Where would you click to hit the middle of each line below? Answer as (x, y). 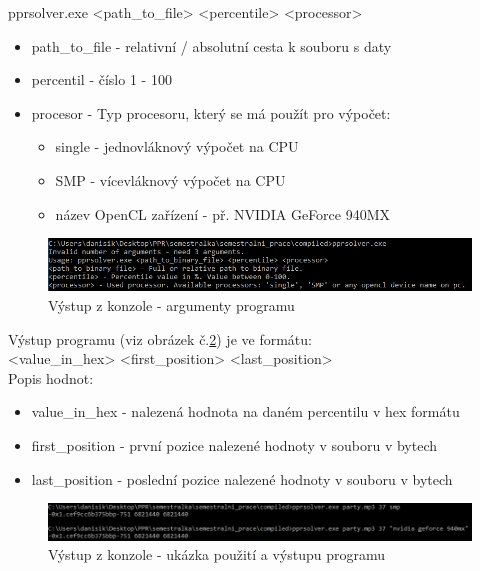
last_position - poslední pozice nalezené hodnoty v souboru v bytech (242, 478)
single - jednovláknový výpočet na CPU (177, 146)
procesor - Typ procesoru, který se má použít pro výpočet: (211, 112)
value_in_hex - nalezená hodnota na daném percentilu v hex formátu (245, 411)
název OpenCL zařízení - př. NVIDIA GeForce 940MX (223, 213)
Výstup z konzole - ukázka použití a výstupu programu (217, 554)
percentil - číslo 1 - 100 (101, 79)
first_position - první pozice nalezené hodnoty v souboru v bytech (234, 444)
